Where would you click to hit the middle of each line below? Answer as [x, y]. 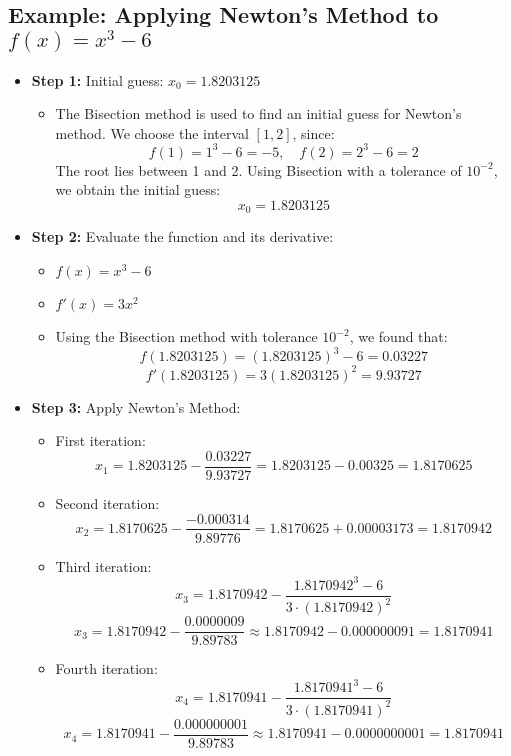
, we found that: [398, 336]
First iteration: [100, 440]
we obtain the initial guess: [138, 189]
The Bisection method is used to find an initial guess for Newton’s [258, 113]
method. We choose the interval [152, 132]
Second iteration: [107, 502]
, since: [313, 132]
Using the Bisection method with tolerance [186, 336]
